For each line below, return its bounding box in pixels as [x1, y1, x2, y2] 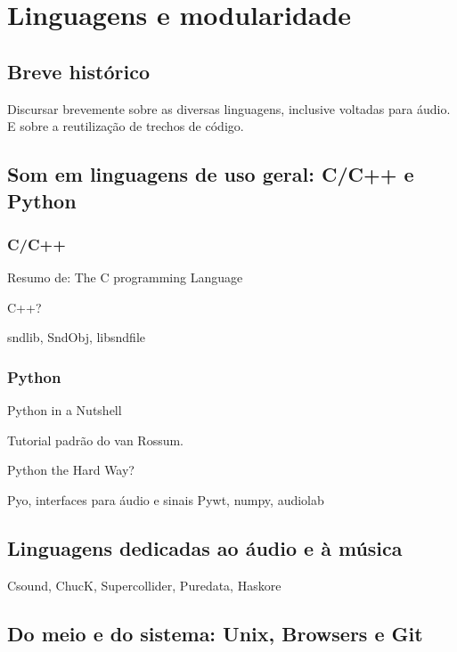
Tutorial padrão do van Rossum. [7, 430, 184, 449]
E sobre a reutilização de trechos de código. [7, 117, 244, 135]
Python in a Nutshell [7, 401, 122, 420]
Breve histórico [7, 57, 150, 85]
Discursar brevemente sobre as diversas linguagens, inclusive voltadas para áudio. [7, 99, 451, 118]
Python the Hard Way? [7, 460, 135, 479]
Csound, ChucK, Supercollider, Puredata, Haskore [7, 575, 282, 594]
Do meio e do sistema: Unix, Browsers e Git [7, 619, 423, 647]
